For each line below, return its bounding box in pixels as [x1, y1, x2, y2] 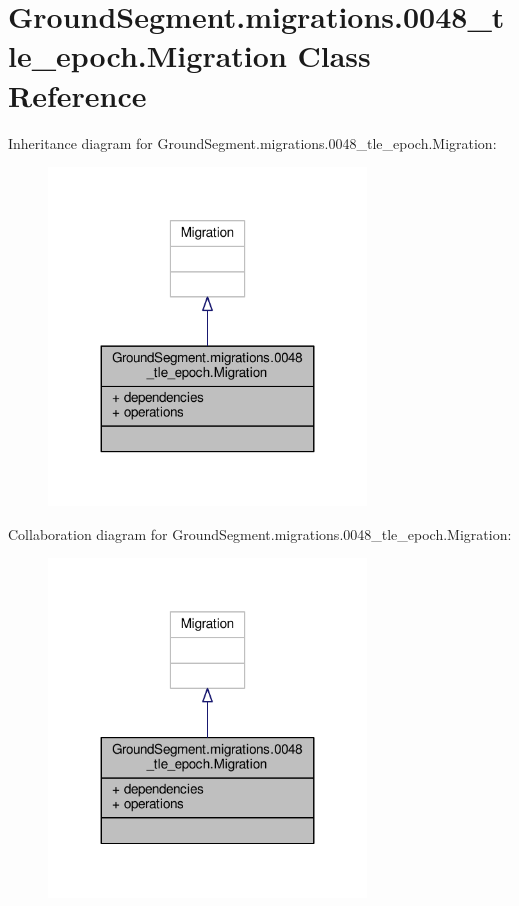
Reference [8, 74, 147, 115]
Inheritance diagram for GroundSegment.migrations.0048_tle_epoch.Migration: [8, 132, 497, 153]
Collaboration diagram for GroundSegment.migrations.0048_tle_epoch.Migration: [8, 523, 512, 544]
